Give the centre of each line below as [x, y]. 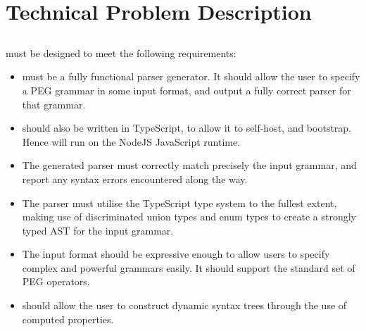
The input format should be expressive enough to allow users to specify [176, 254]
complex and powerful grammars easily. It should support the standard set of [189, 267]
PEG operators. [56, 281]
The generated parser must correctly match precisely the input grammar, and [189, 165]
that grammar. [54, 104]
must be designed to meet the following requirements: [121, 52]
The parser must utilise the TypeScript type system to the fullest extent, [179, 202]
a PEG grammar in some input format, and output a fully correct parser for [187, 90]
